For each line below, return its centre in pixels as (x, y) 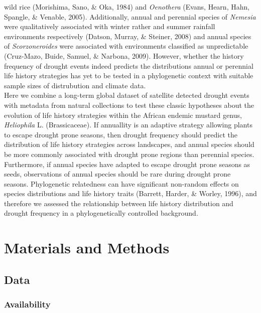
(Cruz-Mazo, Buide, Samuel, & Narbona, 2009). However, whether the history (124, 55)
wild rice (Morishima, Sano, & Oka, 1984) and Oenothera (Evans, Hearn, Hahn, (127, 7)
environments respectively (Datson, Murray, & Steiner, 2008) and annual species (128, 36)
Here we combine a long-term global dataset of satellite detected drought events (127, 95)
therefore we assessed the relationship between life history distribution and (119, 203)
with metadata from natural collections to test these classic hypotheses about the (129, 105)
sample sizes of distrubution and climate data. (75, 85)
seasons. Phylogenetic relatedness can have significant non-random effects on (121, 183)
